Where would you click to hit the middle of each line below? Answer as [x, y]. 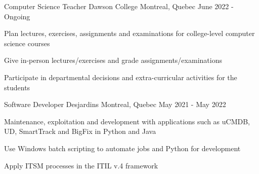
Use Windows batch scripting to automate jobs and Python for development [122, 148]
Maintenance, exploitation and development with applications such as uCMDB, [127, 121]
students [17, 87]
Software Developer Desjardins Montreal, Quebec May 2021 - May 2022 [115, 104]
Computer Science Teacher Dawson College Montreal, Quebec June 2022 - [119, 6]
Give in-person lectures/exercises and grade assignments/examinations [113, 60]
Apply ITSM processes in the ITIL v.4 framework [81, 165]
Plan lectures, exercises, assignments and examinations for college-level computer [129, 33]
